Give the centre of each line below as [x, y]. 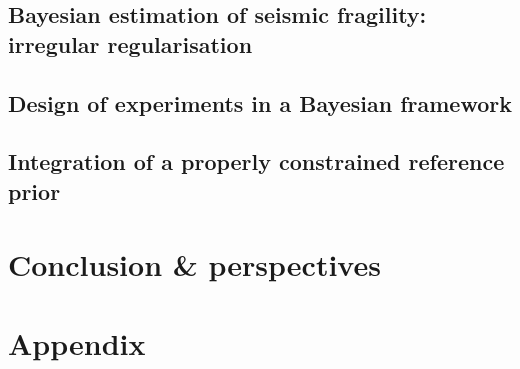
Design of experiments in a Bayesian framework [260, 102]
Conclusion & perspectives [194, 264]
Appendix [77, 342]
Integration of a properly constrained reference [256, 161]
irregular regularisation [130, 43]
